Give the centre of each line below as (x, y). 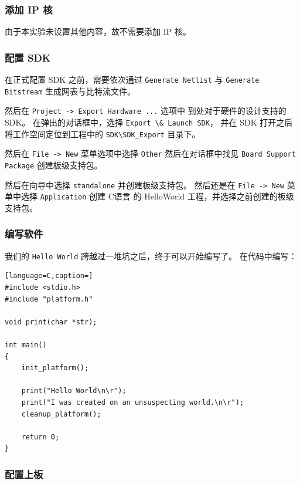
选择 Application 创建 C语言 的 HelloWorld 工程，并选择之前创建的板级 (157, 196)
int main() (26, 345)
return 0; (40, 437)
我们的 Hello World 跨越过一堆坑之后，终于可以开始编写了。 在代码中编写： (151, 255)
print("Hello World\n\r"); (74, 391)
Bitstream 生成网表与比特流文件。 (70, 91)
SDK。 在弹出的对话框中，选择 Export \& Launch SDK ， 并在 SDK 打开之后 (149, 122)
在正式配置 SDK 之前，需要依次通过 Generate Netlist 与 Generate (132, 79)
